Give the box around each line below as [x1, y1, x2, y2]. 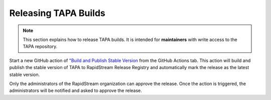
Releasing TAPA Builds [9, 7, 105, 18]
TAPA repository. [23, 43, 58, 49]
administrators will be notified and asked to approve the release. [9, 87, 143, 93]
